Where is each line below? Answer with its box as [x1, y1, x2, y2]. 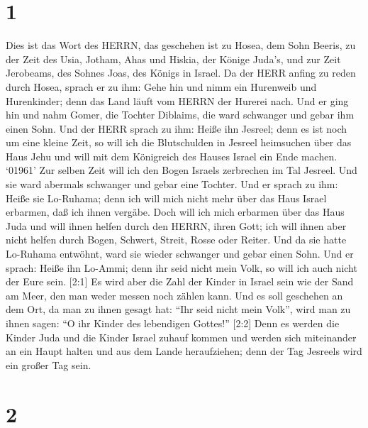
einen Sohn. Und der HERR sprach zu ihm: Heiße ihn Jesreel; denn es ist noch [6, 121, 347, 136]
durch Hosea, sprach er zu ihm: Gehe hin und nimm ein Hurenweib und [6, 79, 317, 94]
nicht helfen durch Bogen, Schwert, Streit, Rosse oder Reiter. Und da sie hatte [6, 232, 347, 247]
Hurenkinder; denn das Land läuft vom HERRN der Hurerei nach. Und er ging [6, 93, 349, 108]
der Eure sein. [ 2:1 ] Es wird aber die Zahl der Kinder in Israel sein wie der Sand [6, 274, 354, 289]
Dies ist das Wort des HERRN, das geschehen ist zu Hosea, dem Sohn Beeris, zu [6, 38, 356, 53]
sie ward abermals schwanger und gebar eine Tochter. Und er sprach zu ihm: [6, 177, 338, 192]
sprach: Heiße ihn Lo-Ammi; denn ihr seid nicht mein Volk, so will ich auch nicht [6, 260, 357, 275]
